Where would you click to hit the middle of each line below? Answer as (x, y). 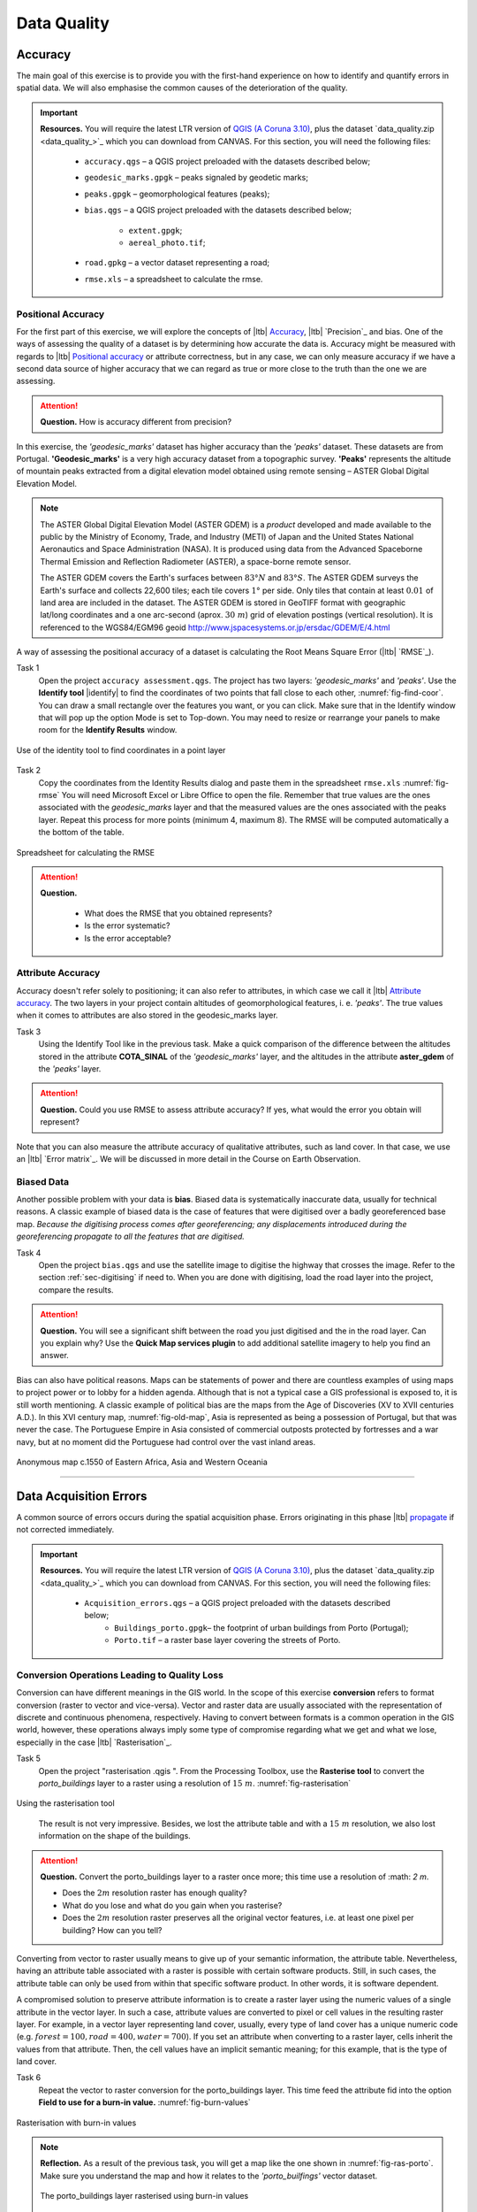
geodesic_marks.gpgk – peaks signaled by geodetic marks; (197, 178)
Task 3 (29, 1032)
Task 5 (29, 1759)
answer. (55, 1356)
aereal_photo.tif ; (167, 242)
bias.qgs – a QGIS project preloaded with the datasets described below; (218, 210)
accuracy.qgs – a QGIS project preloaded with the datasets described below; (227, 161)
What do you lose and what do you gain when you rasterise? (172, 1905)
